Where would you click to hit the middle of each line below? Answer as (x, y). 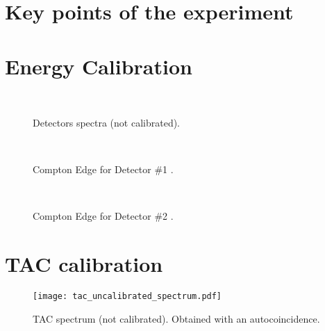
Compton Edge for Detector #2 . (103, 216)
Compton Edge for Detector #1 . (103, 169)
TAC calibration (84, 264)
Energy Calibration (99, 66)
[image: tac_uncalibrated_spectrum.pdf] (127, 297)
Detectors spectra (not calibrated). (107, 123)
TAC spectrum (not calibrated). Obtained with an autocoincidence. (176, 318)
